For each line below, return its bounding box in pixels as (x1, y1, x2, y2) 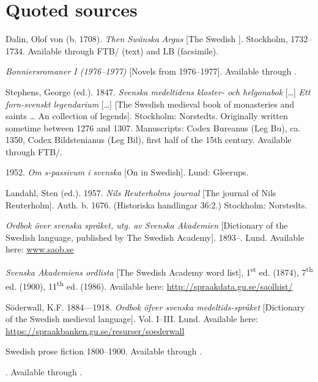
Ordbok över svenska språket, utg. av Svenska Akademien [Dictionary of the (6, 219, 288, 232)
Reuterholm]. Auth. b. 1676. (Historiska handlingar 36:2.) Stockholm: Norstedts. (6, 198, 308, 211)
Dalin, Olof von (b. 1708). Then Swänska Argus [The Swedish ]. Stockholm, (6, 32, 288, 45)
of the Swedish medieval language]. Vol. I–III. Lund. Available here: (6, 312, 258, 325)
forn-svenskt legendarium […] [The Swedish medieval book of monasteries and (6, 97, 295, 110)
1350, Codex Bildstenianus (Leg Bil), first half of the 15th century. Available (6, 133, 292, 146)
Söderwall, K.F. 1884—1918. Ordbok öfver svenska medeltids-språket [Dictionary (6, 300, 305, 313)
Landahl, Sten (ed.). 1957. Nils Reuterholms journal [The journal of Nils (6, 186, 276, 199)
